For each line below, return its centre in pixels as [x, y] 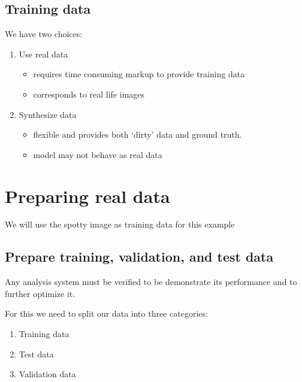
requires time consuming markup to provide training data [139, 74]
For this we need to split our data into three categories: [106, 313]
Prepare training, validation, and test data [139, 257]
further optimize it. [40, 293]
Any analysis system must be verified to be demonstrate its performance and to [151, 282]
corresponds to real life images [89, 94]
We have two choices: [44, 34]
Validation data [47, 374]
